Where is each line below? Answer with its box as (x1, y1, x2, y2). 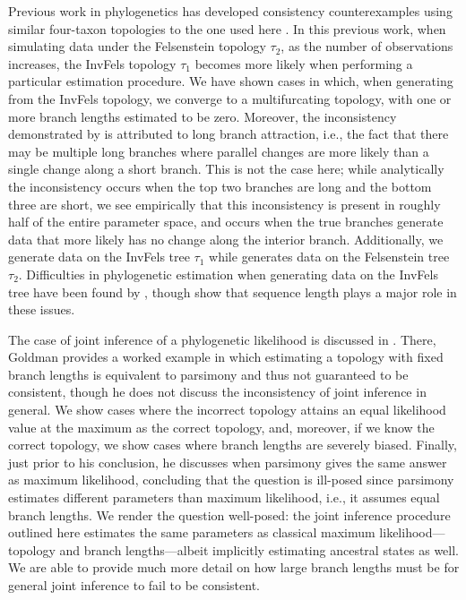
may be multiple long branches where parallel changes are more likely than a (8, 141, 429, 160)
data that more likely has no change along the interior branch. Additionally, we (8, 229, 444, 248)
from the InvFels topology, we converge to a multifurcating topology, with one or (8, 89, 452, 107)
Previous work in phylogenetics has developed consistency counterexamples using (8, 2, 453, 20)
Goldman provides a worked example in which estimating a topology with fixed (8, 347, 444, 366)
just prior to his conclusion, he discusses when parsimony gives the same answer (8, 452, 447, 471)
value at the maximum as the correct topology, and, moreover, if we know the (8, 417, 435, 436)
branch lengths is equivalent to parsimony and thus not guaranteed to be (8, 364, 409, 383)
